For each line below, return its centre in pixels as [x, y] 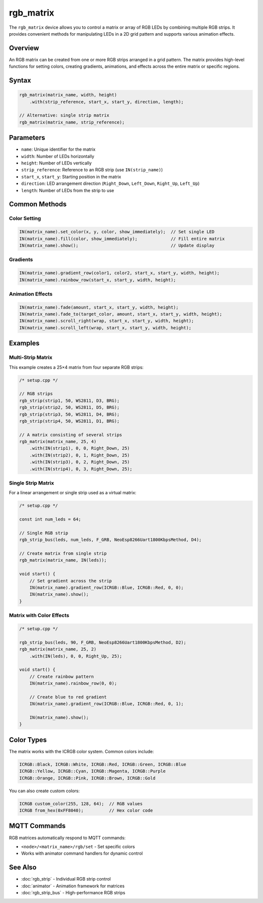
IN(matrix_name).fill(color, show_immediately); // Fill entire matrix [122, 239]
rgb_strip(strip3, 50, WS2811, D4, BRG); [69, 414]
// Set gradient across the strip [71, 581]
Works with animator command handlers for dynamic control [82, 853]
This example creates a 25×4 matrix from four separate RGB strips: [76, 367]
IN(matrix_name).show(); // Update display [117, 245]
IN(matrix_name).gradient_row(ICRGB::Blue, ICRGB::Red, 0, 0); [107, 588]
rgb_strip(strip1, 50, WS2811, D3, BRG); [69, 401]
